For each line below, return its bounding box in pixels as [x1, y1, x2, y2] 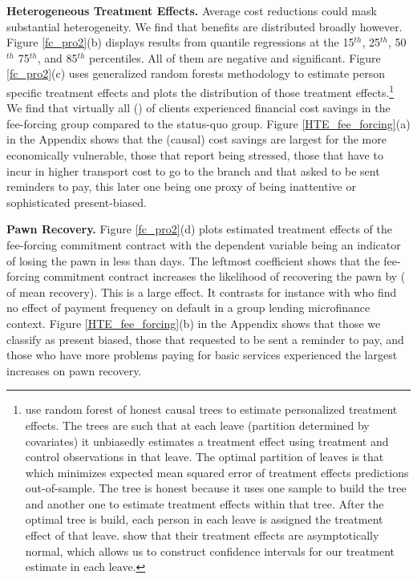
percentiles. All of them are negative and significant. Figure [89, 49, 381, 66]
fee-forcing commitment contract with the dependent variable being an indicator [6, 236, 401, 253]
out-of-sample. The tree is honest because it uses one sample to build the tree [25, 480, 407, 496]
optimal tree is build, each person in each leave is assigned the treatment [25, 511, 383, 528]
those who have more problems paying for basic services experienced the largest [6, 346, 398, 363]
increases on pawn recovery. [6, 362, 142, 379]
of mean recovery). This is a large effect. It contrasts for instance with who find [6, 283, 397, 300]
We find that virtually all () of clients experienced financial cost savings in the [6, 99, 391, 116]
